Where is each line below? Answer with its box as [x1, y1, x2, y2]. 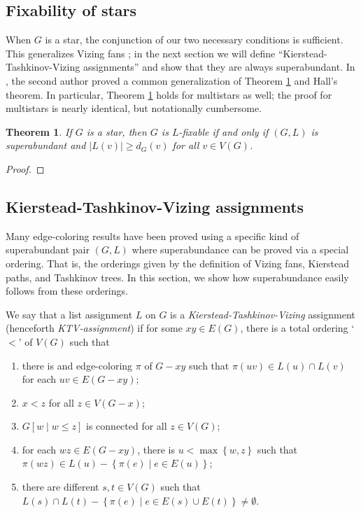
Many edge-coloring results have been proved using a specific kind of [6, 228, 299, 243]
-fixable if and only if [178, 124, 269, 139]
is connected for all [86, 419, 167, 433]
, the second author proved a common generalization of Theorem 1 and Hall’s [6, 73, 338, 87]
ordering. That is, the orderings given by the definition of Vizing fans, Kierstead [6, 255, 349, 270]
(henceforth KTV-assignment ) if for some [6, 321, 183, 335]
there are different [22, 479, 99, 494]
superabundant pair [6, 242, 90, 257]
